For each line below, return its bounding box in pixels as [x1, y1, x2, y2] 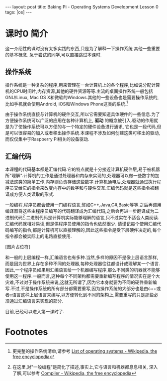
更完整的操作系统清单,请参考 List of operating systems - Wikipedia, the [12, 348, 158, 354]
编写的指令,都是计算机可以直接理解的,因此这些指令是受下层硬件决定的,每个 [9, 227, 162, 233]
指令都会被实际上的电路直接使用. [5, 233, 72, 239]
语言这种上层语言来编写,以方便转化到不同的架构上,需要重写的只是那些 [11, 291, 154, 297]
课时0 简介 [5, 28, 48, 39]
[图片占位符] [5, 244, 31, 250]
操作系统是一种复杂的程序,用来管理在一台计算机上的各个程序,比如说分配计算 [5, 82, 161, 88]
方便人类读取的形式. [13, 191, 55, 197]
